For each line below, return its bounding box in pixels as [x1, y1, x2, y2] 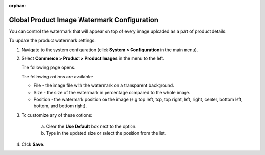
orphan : [9, 3, 26, 8]
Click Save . [21, 141, 45, 147]
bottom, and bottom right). [33, 103, 87, 109]
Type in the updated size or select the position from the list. [46, 130, 166, 136]
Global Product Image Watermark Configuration [9, 15, 159, 24]
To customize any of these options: [21, 112, 93, 118]
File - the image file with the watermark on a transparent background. [33, 82, 174, 88]
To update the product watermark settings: [9, 37, 96, 44]
